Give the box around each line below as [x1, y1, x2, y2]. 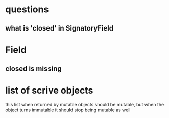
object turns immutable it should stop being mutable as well [5, 107, 131, 113]
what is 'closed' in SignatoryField [5, 24, 114, 33]
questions [5, 4, 49, 15]
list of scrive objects [5, 85, 93, 96]
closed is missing [5, 65, 62, 73]
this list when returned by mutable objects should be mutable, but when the [5, 102, 164, 108]
